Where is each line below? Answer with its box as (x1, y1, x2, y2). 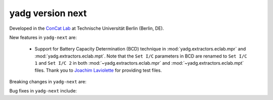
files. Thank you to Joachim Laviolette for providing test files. (34, 67, 162, 73)
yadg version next (9, 8, 87, 19)
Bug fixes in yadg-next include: (9, 88, 77, 94)
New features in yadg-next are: (9, 34, 77, 40)
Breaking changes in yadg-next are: (9, 78, 87, 84)
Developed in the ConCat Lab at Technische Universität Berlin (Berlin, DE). (9, 25, 164, 31)
